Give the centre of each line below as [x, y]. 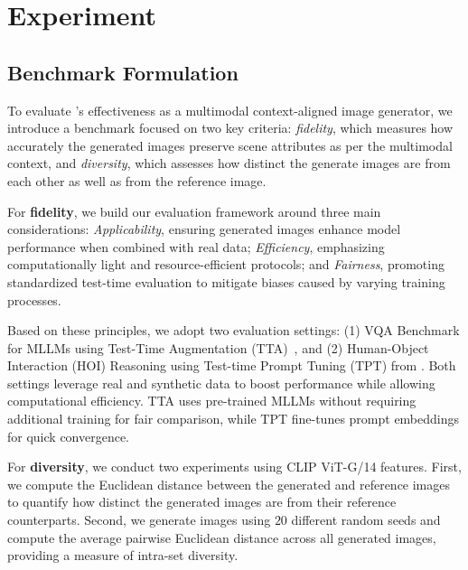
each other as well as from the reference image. [137, 180]
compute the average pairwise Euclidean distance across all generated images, [222, 537]
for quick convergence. [69, 436]
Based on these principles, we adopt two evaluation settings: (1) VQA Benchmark [234, 330]
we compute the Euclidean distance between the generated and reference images [229, 484]
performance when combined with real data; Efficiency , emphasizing [196, 246]
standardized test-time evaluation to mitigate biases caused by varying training [226, 281]
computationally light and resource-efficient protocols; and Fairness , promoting [226, 264]
